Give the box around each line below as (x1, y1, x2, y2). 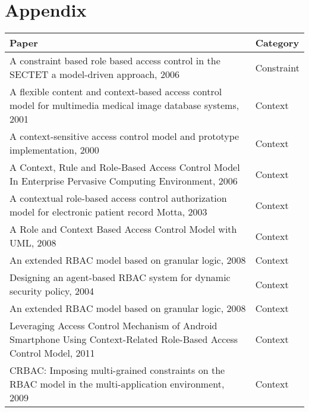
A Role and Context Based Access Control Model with (10, 222, 237, 236)
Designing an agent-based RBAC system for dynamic (10, 270, 231, 285)
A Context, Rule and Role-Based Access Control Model (10, 160, 240, 174)
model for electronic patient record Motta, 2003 (10, 205, 207, 219)
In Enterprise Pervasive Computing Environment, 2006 (10, 174, 238, 188)
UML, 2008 (10, 236, 56, 250)
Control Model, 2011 (10, 346, 95, 360)
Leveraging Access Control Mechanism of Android (10, 319, 217, 333)
